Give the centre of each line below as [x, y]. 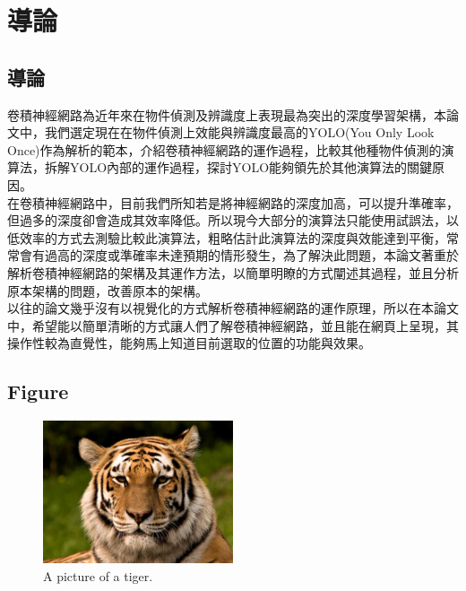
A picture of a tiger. [98, 575]
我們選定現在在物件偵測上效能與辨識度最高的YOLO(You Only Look [239, 132]
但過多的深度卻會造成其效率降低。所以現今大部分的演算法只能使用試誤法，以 [233, 220]
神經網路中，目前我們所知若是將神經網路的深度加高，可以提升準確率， [251, 202]
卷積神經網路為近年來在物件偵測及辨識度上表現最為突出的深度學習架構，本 [227, 114]
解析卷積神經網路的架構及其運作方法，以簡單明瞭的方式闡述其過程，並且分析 [233, 272]
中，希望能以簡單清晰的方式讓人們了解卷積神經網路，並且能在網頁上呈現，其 [233, 325]
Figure [38, 391]
